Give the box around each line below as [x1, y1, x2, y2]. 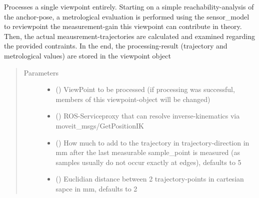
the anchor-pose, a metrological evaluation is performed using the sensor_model [4, 11, 249, 21]
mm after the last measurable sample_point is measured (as [55, 147, 240, 157]
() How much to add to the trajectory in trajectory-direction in [55, 137, 249, 147]
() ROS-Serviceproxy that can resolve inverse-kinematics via [55, 110, 240, 121]
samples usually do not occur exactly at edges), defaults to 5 [55, 156, 241, 167]
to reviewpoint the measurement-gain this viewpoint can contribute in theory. [4, 21, 242, 31]
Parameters [23, 67, 58, 77]
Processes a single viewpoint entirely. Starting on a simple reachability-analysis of [4, 1, 254, 11]
